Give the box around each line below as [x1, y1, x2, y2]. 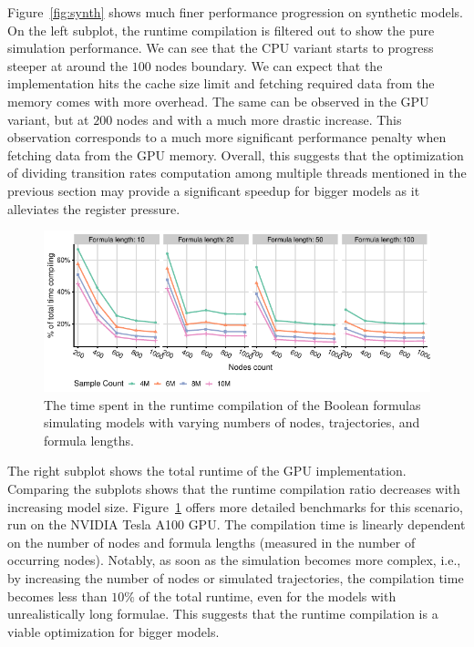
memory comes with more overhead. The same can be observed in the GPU [7, 91, 429, 110]
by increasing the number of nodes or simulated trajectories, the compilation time [7, 568, 464, 587]
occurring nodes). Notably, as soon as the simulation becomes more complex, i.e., [7, 550, 461, 570]
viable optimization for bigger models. [7, 621, 220, 641]
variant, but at [7, 109, 89, 128]
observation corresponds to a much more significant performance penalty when [7, 128, 447, 147]
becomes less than [7, 586, 108, 605]
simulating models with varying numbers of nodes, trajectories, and [44, 413, 420, 432]
